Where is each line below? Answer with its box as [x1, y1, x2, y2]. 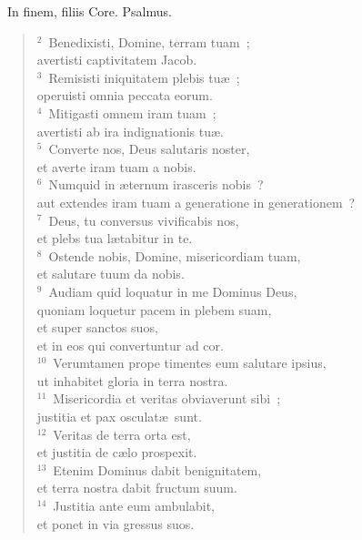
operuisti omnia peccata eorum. [36, 86, 213, 105]
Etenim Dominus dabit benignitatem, [53, 460, 262, 479]
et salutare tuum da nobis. [36, 264, 185, 283]
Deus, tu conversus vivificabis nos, [48, 210, 239, 229]
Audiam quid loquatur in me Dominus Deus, [48, 281, 297, 301]
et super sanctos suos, [36, 318, 158, 337]
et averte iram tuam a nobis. [36, 157, 196, 176]
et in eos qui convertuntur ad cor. [36, 335, 224, 354]
